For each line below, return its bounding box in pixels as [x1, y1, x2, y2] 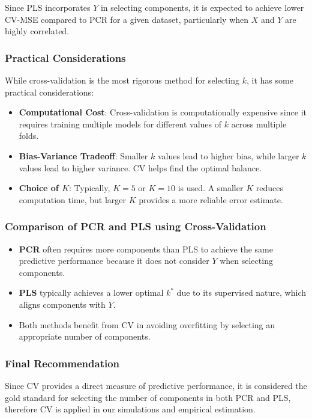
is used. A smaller [178, 182, 244, 194]
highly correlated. [5, 25, 70, 37]
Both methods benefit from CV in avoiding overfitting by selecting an [19, 318, 275, 331]
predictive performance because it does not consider [19, 254, 209, 267]
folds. [19, 129, 39, 142]
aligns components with [19, 298, 106, 310]
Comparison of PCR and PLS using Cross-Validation [5, 219, 266, 234]
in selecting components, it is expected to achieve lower [100, 1, 304, 13]
